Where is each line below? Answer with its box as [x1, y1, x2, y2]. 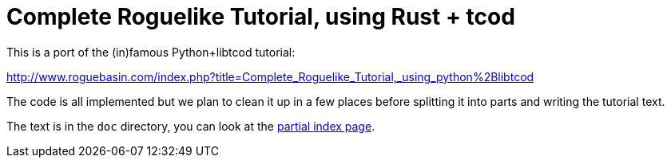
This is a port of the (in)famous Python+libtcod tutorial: [6, 45, 296, 59]
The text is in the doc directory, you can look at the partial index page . [6, 119, 375, 133]
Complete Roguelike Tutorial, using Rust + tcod [6, 3, 515, 30]
